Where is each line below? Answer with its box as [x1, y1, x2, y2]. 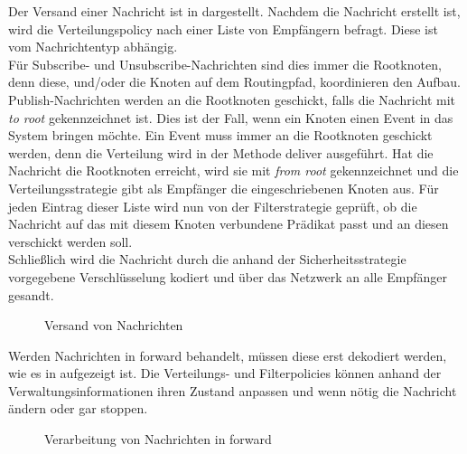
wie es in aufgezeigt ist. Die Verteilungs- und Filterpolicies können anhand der [8, 364, 442, 383]
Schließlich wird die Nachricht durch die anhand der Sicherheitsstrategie [8, 250, 406, 269]
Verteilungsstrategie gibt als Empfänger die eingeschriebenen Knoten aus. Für [8, 178, 439, 197]
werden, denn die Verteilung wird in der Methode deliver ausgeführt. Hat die [8, 143, 434, 162]
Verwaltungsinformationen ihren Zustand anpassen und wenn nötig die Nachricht [8, 381, 457, 400]
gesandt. [8, 285, 54, 304]
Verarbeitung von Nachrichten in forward [44, 430, 272, 449]
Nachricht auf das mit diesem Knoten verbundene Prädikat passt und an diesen [8, 214, 449, 233]
